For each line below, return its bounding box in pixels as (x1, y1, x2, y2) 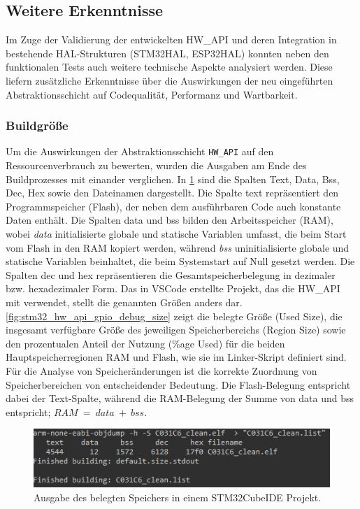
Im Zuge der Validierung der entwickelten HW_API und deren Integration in (6, 32, 337, 47)
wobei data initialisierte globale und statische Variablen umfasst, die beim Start (6, 227, 347, 241)
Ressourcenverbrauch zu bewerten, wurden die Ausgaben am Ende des (6, 158, 307, 173)
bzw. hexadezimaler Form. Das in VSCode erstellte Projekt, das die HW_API (6, 281, 340, 296)
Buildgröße (6, 117, 69, 134)
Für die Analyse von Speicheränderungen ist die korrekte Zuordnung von (6, 363, 317, 378)
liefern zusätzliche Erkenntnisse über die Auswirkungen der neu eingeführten (6, 73, 333, 87)
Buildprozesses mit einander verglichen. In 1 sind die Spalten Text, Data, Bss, (6, 171, 340, 186)
